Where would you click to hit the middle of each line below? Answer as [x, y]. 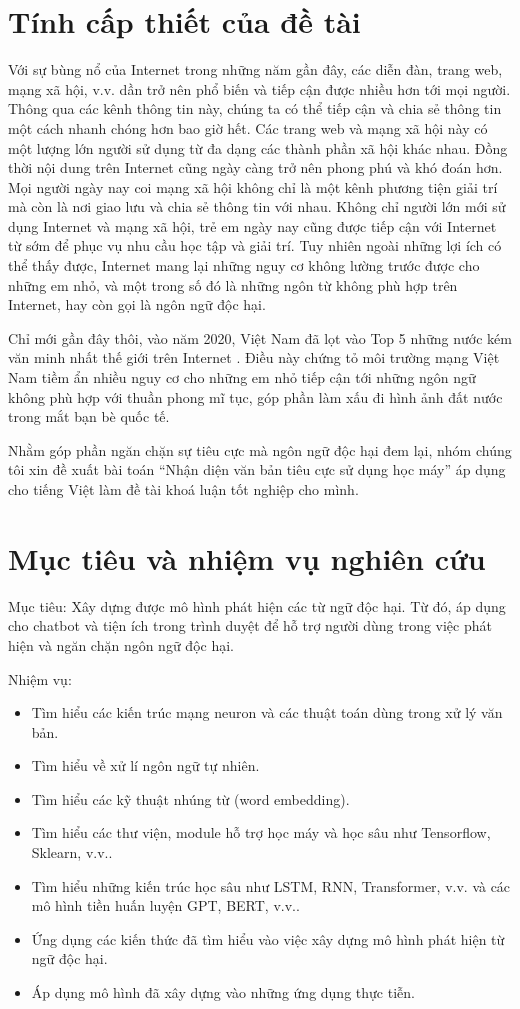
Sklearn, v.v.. [72, 852]
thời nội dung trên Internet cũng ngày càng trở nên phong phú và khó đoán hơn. [255, 167]
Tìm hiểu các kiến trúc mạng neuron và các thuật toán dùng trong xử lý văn [267, 712]
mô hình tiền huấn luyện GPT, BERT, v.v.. [165, 905]
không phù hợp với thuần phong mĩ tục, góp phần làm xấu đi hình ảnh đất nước [255, 396]
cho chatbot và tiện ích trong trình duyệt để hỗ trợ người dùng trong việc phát [250, 625]
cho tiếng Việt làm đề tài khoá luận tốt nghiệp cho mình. [183, 489]
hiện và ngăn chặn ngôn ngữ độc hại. [121, 644]
